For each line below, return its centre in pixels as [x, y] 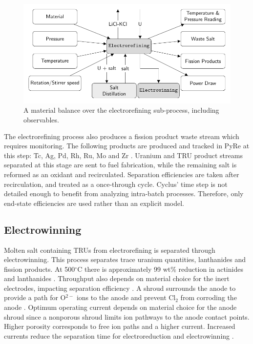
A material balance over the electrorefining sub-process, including [121, 110]
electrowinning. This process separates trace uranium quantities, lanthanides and [125, 259]
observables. [41, 119]
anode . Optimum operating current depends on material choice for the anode [120, 307]
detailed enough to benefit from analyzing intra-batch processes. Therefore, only [124, 193]
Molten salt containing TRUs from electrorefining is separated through [110, 250]
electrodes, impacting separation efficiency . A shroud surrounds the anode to [120, 288]
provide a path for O [35, 297]
